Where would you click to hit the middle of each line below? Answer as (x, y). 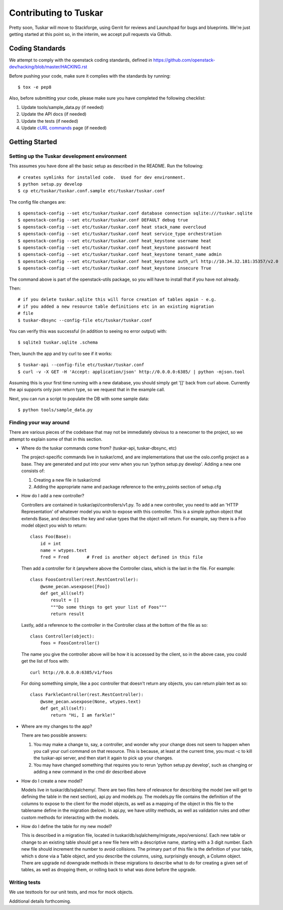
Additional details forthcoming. (40, 901)
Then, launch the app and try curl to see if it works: (61, 353)
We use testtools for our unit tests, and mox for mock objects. (71, 892)
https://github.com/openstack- (184, 60)
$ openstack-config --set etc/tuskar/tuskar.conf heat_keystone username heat (115, 241)
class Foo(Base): (51, 537)
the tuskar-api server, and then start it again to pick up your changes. (103, 758)
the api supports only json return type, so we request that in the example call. (87, 390)
